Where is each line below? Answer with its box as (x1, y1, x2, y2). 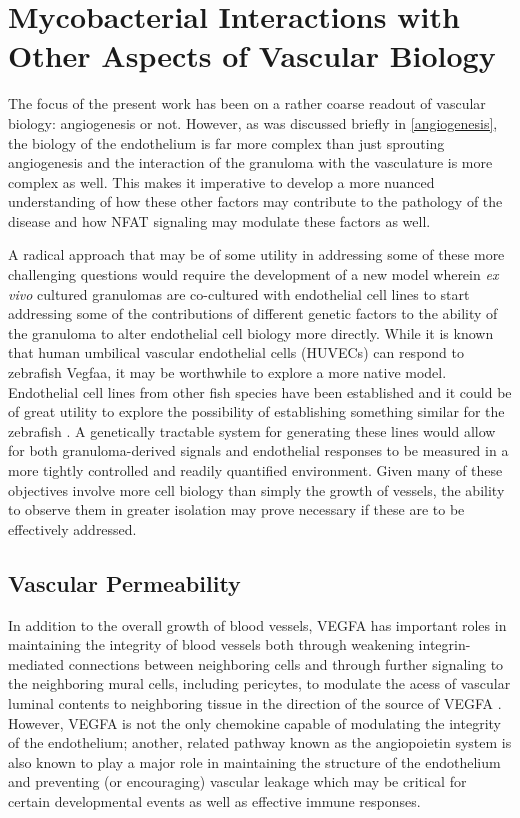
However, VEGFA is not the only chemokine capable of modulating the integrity (8, 712, 501, 733)
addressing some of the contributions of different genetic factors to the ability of (8, 303, 498, 324)
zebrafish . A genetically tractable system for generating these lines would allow (8, 420, 496, 441)
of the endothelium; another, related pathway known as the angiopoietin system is (8, 732, 512, 753)
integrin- (418, 634, 471, 655)
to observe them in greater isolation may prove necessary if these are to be (8, 499, 465, 520)
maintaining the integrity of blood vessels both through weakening (8, 634, 414, 655)
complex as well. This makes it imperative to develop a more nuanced (8, 171, 435, 192)
